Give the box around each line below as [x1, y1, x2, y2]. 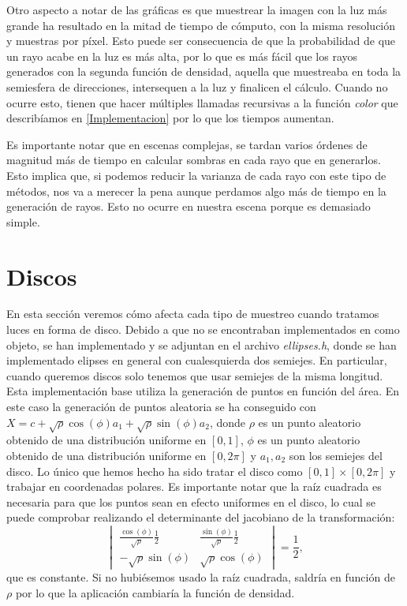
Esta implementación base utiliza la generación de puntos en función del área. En [6, 383, 400, 399]
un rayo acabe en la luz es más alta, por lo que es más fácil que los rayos [6, 47, 358, 64]
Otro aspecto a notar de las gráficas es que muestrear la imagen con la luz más [6, 2, 387, 17]
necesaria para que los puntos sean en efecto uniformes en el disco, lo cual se [6, 493, 376, 510]
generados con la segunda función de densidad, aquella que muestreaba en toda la [6, 63, 401, 80]
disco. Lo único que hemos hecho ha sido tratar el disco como [6, 462, 303, 479]
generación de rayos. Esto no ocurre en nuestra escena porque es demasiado [6, 198, 371, 215]
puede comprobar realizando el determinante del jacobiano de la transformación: [6, 509, 395, 526]
